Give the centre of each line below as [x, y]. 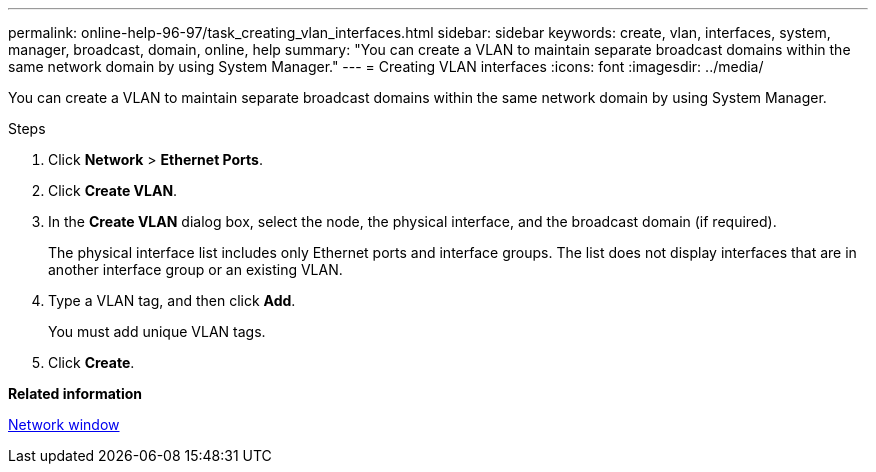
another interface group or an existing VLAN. [195, 269]
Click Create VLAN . [113, 190]
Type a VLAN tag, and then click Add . [172, 300]
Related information [75, 393]
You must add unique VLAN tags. [157, 331]
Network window [64, 424]
